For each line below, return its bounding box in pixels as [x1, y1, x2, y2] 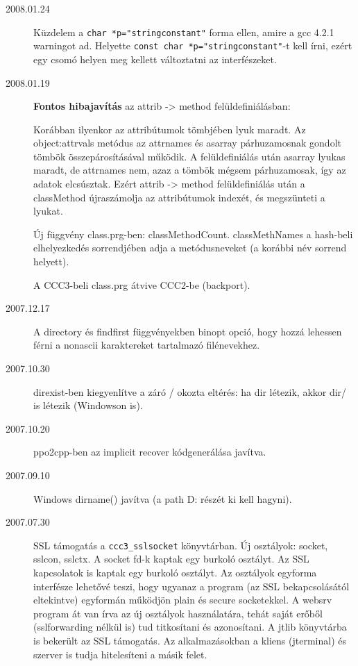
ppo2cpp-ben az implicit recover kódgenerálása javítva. [33, 444, 266, 459]
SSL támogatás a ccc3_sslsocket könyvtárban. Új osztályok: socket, [33, 538, 328, 552]
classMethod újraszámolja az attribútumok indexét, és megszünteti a [33, 190, 325, 204]
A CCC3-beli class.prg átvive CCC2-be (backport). [33, 277, 250, 292]
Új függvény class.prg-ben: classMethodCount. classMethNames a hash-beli [33, 226, 353, 241]
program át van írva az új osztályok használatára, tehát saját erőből [33, 606, 323, 620]
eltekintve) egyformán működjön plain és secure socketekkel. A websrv [33, 592, 332, 607]
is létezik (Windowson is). [33, 398, 143, 413]
